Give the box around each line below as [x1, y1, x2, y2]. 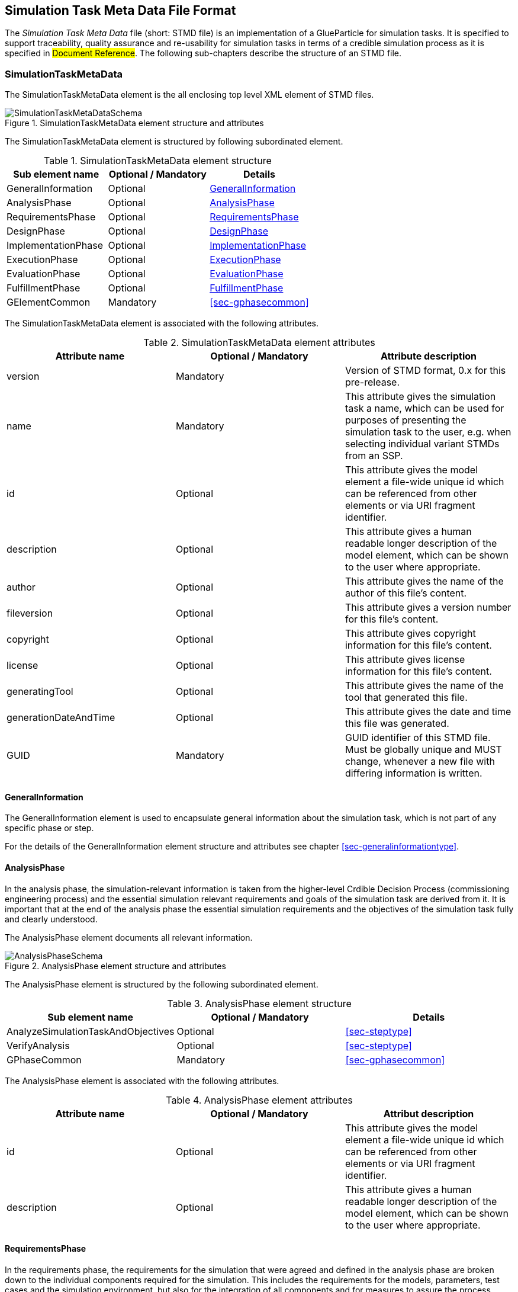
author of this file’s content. [345, 587, 467, 599]
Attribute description [380, 350, 477, 363]
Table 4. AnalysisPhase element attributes [166, 1094, 353, 1106]
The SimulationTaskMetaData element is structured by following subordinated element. [5, 136, 343, 147]
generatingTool [7, 685, 73, 698]
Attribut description [383, 1107, 474, 1120]
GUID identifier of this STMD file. [345, 732, 491, 744]
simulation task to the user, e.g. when [345, 426, 511, 438]
